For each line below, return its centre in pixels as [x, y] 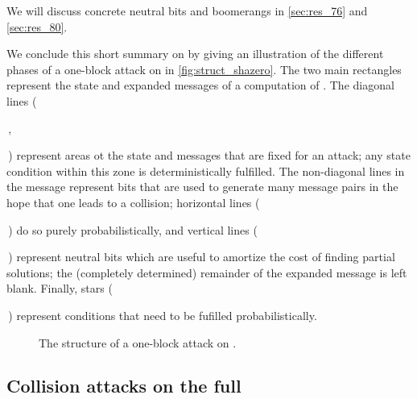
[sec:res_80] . [37, 26]
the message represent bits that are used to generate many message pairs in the [202, 187]
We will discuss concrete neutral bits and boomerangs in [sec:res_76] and [187, 10]
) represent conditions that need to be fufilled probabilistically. [163, 315]
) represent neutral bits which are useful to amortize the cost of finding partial [202, 257]
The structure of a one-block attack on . [138, 342]
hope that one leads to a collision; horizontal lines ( [133, 202]
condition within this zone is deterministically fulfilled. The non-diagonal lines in [206, 170]
